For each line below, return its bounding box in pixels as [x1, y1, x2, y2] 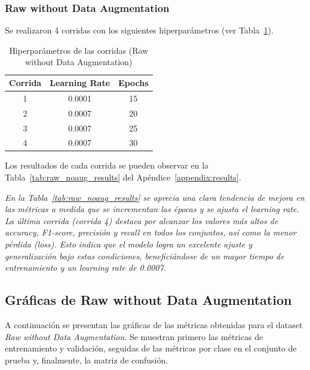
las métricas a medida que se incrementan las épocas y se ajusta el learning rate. [5, 203, 299, 215]
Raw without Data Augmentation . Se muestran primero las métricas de [5, 330, 263, 343]
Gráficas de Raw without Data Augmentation [5, 291, 292, 309]
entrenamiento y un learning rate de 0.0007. [5, 261, 166, 274]
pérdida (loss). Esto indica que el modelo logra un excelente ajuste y [5, 238, 252, 250]
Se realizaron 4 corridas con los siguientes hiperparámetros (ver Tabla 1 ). [5, 24, 274, 36]
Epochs [118, 77, 149, 88]
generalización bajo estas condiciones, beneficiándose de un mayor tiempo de [5, 249, 284, 262]
